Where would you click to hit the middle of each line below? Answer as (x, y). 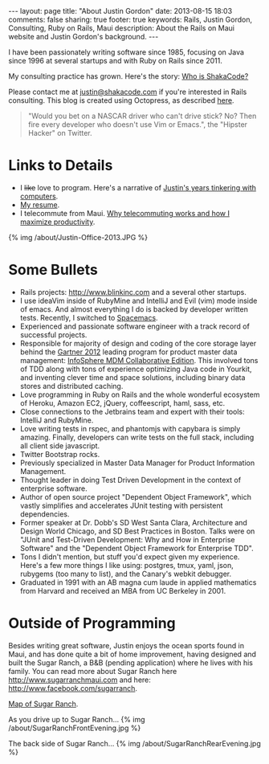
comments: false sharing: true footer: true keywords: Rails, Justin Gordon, (130, 19)
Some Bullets (53, 270)
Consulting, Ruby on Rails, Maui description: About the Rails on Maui (122, 28)
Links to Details (61, 165)
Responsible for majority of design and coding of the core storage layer (138, 343)
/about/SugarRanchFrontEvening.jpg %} (75, 728)
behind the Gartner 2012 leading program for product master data (128, 352)
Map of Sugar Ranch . (43, 704)
